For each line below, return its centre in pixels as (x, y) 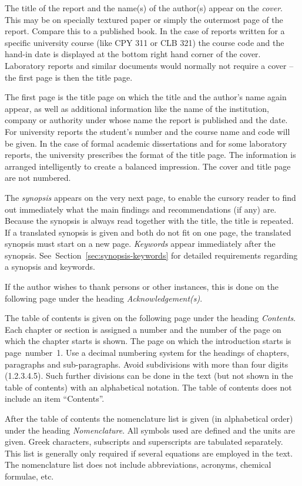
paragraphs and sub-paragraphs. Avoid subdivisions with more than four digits (147, 364)
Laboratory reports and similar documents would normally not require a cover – (149, 65)
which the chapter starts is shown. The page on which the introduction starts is (148, 341)
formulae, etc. (29, 476)
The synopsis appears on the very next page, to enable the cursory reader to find (150, 197)
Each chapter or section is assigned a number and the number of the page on (143, 329)
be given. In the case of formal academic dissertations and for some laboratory (146, 143)
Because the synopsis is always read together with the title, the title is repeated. (149, 221)
